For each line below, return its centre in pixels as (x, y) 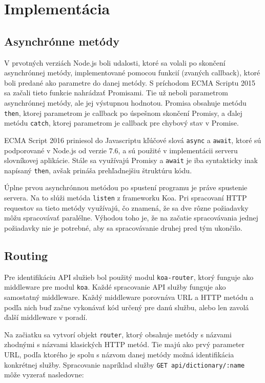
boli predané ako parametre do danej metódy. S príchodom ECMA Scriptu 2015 (130, 82)
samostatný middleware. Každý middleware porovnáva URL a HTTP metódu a (129, 297)
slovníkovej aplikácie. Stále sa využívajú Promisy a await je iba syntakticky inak (131, 160)
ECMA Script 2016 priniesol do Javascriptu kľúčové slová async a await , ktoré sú (133, 140)
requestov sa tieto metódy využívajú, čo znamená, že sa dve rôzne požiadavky (126, 207)
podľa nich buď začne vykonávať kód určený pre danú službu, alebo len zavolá (127, 307)
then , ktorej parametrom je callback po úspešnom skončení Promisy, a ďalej (123, 113)
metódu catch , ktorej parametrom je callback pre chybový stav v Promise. (121, 123)
